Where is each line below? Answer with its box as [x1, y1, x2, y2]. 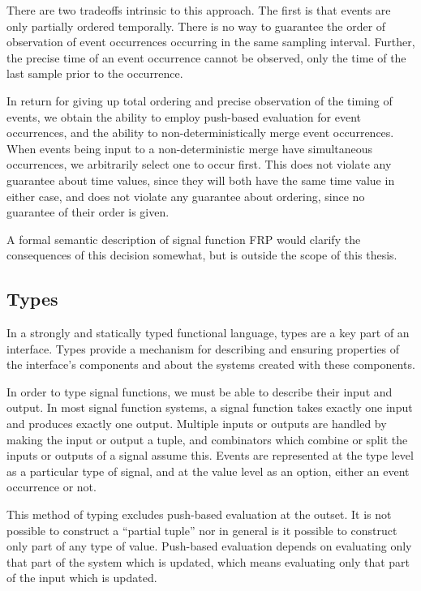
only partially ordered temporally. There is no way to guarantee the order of [6, 17, 386, 34]
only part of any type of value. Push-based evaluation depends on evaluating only [6, 537, 412, 555]
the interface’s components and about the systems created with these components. [6, 356, 415, 373]
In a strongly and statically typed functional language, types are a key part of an [6, 324, 410, 341]
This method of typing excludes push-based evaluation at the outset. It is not [6, 506, 392, 523]
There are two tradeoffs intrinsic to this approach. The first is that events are [6, 2, 391, 18]
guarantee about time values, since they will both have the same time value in [6, 171, 395, 188]
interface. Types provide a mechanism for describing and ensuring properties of [6, 340, 400, 357]
